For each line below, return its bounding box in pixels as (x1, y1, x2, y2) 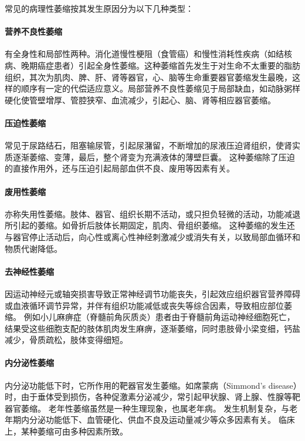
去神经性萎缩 (5, 265, 54, 277)
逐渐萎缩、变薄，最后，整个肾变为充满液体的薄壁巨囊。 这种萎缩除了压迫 (12, 150, 295, 163)
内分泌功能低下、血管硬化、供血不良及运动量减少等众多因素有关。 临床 (21, 413, 295, 426)
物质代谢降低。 (5, 242, 62, 254)
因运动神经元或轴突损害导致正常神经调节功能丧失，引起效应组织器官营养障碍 (5, 287, 300, 299)
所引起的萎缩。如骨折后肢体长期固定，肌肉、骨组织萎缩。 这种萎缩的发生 (5, 219, 287, 231)
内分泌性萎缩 (5, 356, 54, 369)
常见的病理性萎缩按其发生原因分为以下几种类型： (5, 2, 194, 14)
